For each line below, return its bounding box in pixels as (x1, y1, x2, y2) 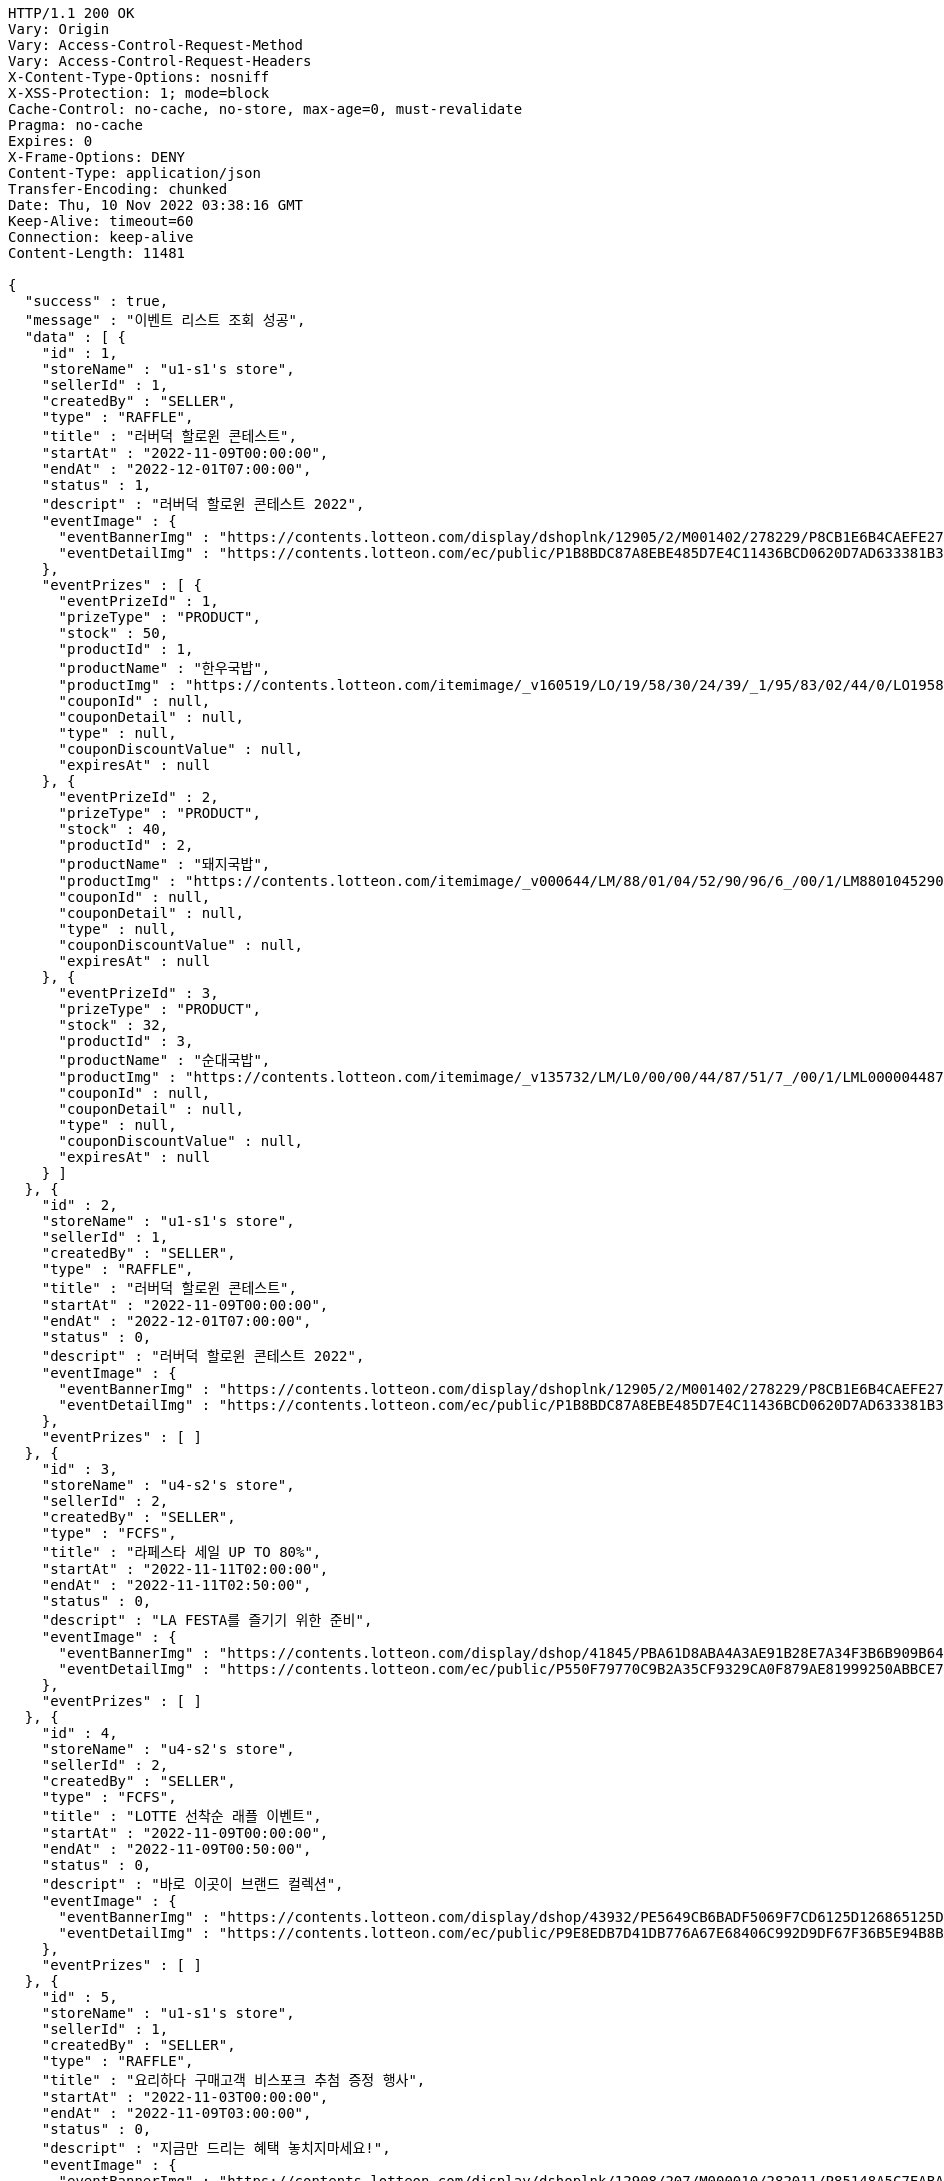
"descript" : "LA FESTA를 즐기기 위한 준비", (41, 1612, 373, 1628)
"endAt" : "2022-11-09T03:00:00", (41, 2105, 312, 2121)
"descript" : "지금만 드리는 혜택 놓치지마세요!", (41, 2140, 391, 2156)
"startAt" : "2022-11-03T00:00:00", (41, 2089, 329, 2105)
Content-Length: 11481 (8, 245, 186, 261)
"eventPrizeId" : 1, (58, 593, 219, 609)
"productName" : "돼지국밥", (58, 856, 271, 872)
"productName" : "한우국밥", (58, 660, 271, 676)
